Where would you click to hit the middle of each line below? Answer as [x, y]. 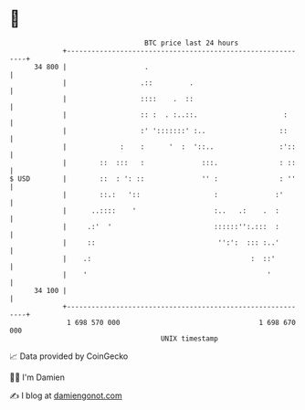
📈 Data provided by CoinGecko [69, 356]
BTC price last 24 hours [192, 43]
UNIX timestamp [189, 338]
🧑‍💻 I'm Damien [37, 377]
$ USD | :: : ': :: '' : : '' [153, 179]
